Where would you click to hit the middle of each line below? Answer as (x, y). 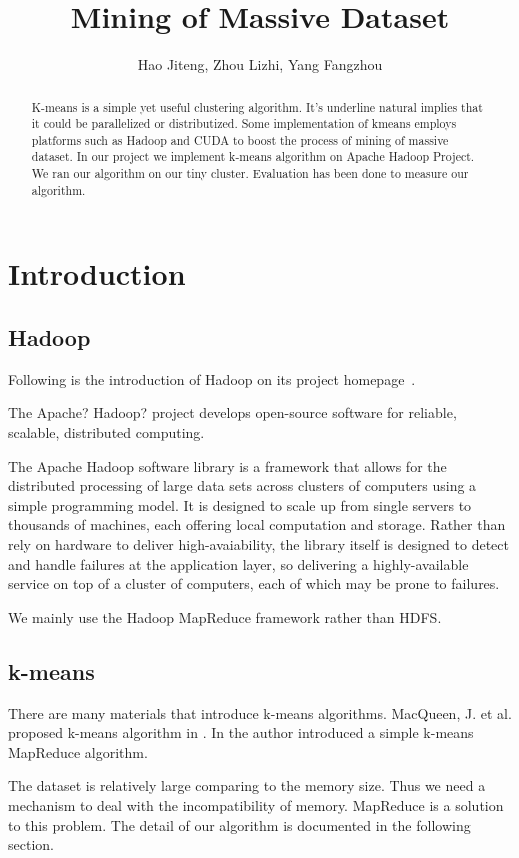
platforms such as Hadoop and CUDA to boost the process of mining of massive (240, 139)
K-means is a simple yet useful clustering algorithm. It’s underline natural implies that (257, 106)
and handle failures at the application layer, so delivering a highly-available (238, 563)
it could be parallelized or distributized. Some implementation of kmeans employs (244, 123)
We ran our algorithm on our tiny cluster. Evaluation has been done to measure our (250, 173)
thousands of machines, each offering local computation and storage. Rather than (257, 524)
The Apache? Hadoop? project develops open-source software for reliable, (232, 412)
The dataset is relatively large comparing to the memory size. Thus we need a (247, 785)
